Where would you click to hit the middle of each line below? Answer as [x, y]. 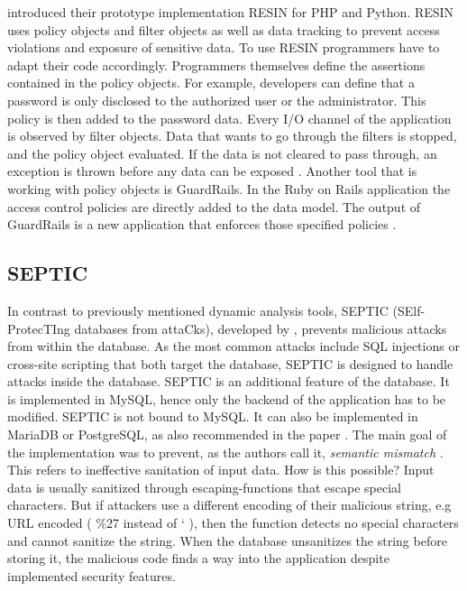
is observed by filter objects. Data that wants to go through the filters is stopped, [232, 136]
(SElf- [409, 310]
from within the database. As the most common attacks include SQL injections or [233, 346]
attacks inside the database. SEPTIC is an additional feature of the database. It [229, 381]
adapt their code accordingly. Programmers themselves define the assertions [216, 65]
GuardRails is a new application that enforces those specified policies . [202, 224]
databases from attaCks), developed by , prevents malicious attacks [261, 328]
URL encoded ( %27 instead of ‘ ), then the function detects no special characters [233, 523]
